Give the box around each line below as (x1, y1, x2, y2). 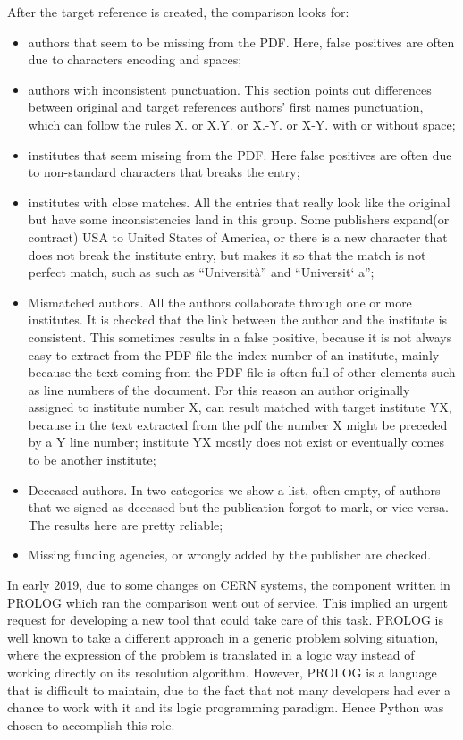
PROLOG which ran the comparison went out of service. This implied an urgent (7, 593, 449, 611)
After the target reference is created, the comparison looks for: (7, 3, 349, 21)
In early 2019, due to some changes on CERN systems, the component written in (7, 576, 450, 594)
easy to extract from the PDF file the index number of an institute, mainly (28, 345, 440, 364)
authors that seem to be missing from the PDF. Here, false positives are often (28, 32, 455, 51)
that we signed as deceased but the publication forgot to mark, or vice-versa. (28, 498, 450, 517)
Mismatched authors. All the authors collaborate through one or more (28, 292, 412, 311)
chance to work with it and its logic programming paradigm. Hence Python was (7, 698, 444, 717)
